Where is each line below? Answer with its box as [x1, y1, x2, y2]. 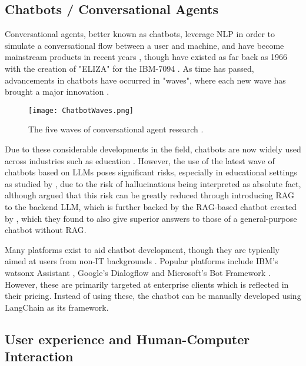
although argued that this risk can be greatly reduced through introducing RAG [5, 189, 294, 201]
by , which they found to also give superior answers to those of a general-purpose [5, 212, 297, 224]
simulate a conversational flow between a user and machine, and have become [5, 39, 284, 51]
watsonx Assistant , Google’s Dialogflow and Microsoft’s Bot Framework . [5, 266, 271, 278]
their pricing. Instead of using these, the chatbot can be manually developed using [5, 290, 301, 302]
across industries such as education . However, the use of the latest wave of [5, 154, 275, 167]
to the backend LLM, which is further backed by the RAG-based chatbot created [5, 200, 297, 212]
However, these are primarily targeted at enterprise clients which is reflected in [5, 278, 289, 290]
